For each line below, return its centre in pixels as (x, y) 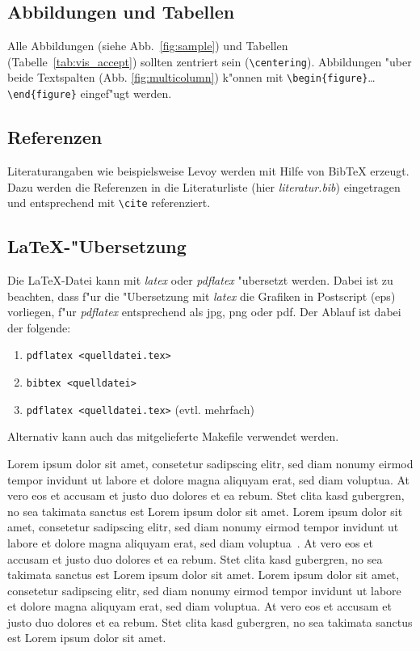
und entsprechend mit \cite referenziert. (109, 203)
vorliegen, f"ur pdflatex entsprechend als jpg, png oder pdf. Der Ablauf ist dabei (204, 312)
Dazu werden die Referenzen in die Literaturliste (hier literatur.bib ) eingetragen (204, 186)
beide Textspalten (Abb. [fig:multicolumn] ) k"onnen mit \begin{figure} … (191, 77)
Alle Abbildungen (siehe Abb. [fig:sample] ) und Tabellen (148, 46)
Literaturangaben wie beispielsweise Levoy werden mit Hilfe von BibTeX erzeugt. (208, 170)
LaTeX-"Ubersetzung (97, 246)
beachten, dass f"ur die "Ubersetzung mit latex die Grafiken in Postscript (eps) (202, 296)
